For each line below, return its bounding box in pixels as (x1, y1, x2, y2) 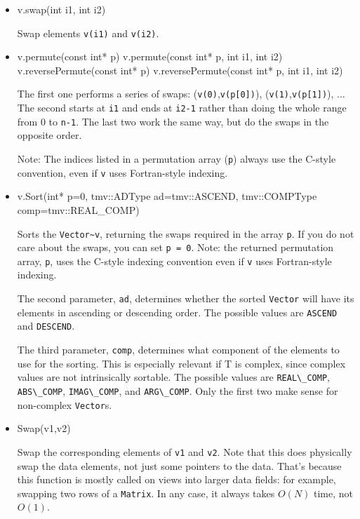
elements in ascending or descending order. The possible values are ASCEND (17, 304, 338, 319)
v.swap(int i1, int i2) (17, 2, 106, 16)
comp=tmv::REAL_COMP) (17, 202, 140, 217)
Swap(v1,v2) (17, 421, 71, 436)
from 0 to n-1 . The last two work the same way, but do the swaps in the (17, 114, 329, 128)
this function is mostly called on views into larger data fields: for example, (17, 472, 336, 487)
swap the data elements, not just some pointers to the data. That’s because (17, 458, 342, 473)
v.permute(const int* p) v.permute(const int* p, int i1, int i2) (17, 49, 283, 64)
